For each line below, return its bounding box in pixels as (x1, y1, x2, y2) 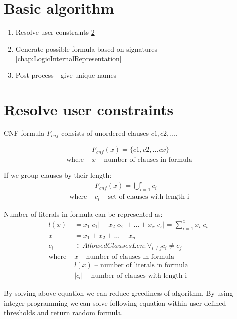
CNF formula (4, 128, 45, 138)
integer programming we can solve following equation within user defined (4, 297, 226, 308)
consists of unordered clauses (61, 128, 149, 138)
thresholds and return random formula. (4, 307, 123, 318)
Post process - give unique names (15, 69, 117, 80)
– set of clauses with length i (102, 193, 189, 201)
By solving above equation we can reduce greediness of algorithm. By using (4, 288, 233, 298)
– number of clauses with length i (85, 272, 187, 279)
